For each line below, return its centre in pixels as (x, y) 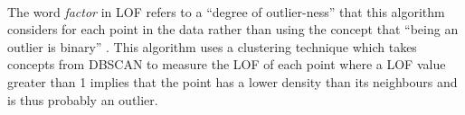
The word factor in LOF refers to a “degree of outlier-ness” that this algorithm (226, 11)
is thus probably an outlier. (83, 99)
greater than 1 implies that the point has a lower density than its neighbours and (232, 81)
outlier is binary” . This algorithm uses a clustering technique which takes (212, 46)
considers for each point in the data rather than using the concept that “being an (233, 29)
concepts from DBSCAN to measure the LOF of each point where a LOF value (227, 64)
